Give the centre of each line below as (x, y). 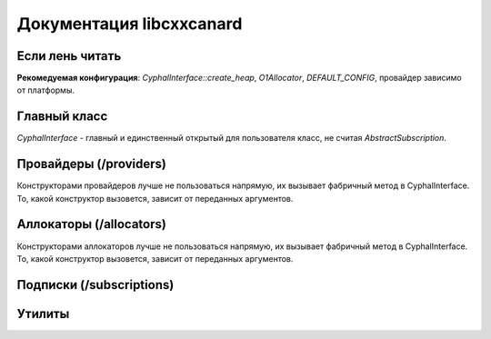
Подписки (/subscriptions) (95, 285)
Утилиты (43, 314)
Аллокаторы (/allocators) (92, 224)
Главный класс (62, 117)
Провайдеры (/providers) (92, 164)
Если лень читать (69, 56)
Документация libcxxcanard (130, 24)
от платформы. (45, 90)
